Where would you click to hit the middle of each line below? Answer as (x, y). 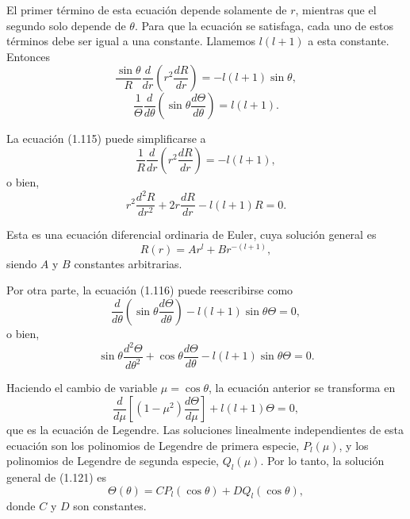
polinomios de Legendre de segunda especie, (113, 461)
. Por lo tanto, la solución (322, 461)
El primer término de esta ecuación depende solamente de (147, 10)
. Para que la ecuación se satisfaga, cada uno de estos (264, 25)
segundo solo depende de (66, 25)
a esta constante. (349, 41)
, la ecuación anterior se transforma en (302, 388)
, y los (354, 445)
